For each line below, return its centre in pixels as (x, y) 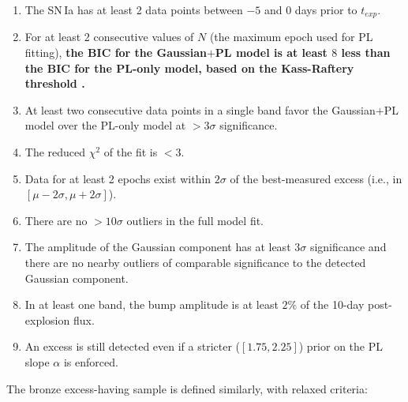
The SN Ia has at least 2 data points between (134, 9)
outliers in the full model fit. (195, 220)
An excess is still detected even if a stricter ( (133, 346)
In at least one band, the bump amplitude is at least (152, 304)
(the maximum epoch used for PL (291, 37)
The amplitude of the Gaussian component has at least (158, 247)
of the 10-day (332, 304)
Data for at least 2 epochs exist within (118, 178)
